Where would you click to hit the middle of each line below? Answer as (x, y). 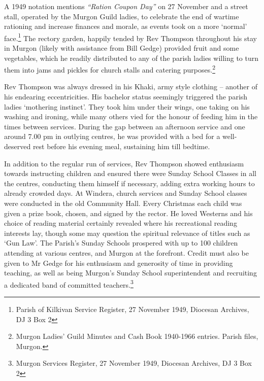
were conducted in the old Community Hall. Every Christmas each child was (123, 203)
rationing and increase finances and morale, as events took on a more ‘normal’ (126, 26)
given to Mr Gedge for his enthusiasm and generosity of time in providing (119, 263)
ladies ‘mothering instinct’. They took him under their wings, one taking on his (127, 106)
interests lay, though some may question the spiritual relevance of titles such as (127, 233)
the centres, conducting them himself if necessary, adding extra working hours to (129, 183)
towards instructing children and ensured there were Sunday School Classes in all (130, 173)
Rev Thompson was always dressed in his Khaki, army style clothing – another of (131, 86)
